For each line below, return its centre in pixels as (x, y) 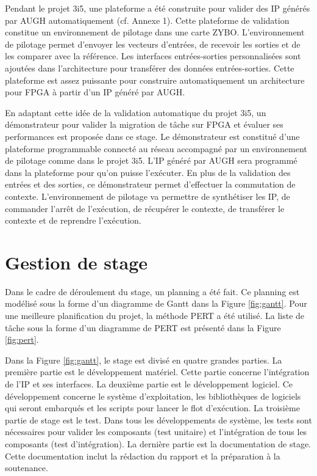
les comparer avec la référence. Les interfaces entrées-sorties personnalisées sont (153, 56)
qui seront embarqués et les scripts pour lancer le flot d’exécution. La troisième (152, 408)
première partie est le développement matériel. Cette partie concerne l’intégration (157, 372)
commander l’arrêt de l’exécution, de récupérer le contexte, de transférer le (145, 208)
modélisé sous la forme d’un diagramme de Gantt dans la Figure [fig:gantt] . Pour (156, 303)
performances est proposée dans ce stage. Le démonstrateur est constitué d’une (152, 136)
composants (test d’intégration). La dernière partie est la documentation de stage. (158, 443)
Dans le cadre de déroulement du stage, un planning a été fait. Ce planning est (152, 291)
